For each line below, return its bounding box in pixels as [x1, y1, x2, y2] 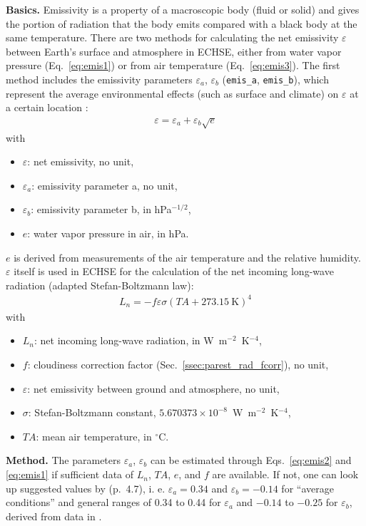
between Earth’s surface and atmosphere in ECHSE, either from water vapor [6, 43, 342, 58]
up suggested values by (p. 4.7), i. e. [6, 480, 166, 495]
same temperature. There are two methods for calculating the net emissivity [6, 30, 339, 45]
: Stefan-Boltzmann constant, [28, 405, 156, 420]
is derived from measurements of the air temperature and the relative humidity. [14, 249, 361, 264]
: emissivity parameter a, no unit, [31, 177, 178, 192]
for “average [281, 480, 334, 495]
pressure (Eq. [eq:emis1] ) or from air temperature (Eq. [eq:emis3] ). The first [6, 58, 340, 73]
